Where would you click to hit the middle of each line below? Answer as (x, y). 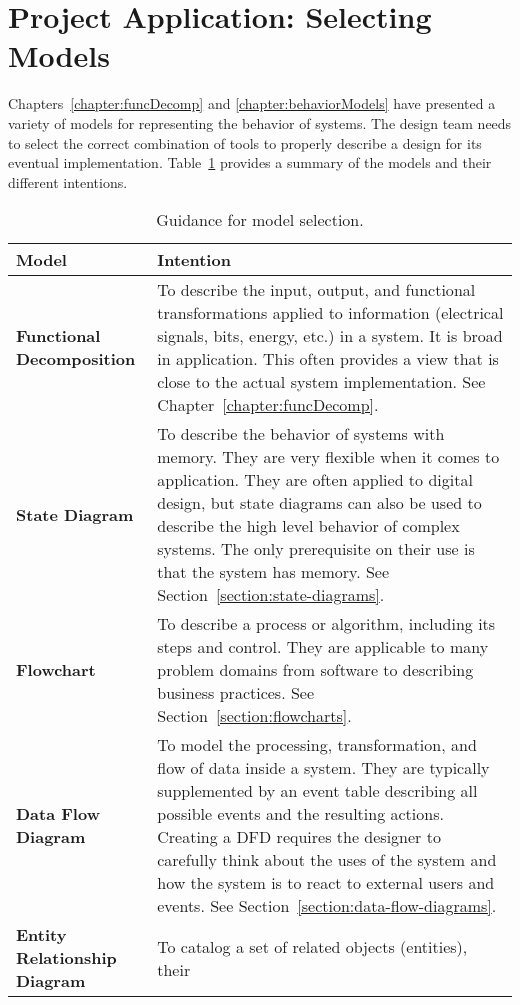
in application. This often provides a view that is (328, 359)
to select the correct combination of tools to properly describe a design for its (245, 142)
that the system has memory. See (273, 572)
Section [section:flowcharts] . (254, 716)
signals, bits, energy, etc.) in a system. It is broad (330, 336)
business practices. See (236, 693)
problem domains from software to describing (315, 670)
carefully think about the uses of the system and (327, 860)
